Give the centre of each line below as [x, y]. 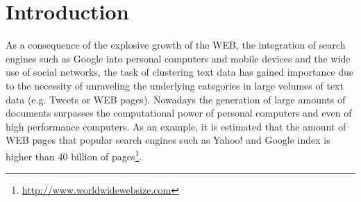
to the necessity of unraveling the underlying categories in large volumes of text [175, 85]
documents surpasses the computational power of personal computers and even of [179, 113]
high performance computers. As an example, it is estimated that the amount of [176, 126]
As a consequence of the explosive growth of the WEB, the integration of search [176, 45]
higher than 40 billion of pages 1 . [74, 155]
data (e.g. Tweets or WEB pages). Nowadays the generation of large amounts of [176, 99]
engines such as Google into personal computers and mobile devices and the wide [178, 58]
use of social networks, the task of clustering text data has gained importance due [180, 72]
